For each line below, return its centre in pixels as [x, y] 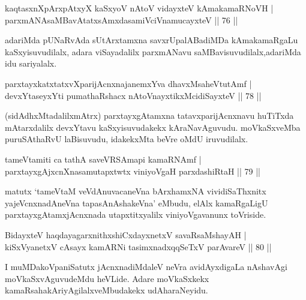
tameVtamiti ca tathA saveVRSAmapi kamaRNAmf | [103, 159]
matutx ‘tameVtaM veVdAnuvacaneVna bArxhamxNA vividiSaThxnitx [136, 191]
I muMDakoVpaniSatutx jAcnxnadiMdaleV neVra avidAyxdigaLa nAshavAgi [146, 267]
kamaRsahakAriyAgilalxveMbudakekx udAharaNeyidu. [106, 290]
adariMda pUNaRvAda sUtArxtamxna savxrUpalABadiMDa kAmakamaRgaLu [151, 40]
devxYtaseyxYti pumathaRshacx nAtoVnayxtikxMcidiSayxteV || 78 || [133, 95]
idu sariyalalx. [31, 63]
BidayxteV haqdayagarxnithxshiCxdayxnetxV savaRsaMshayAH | [126, 234]
